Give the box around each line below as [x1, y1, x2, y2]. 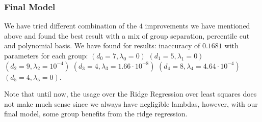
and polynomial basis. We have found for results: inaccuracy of [4, 40, 200, 51]
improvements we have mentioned [145, 20, 250, 31]
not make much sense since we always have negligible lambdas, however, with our [4, 98, 258, 109]
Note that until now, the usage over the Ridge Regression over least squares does [4, 88, 257, 99]
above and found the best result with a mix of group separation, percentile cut [4, 30, 250, 41]
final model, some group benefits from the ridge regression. [4, 108, 188, 119]
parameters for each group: [4, 50, 88, 60]
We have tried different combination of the [4, 20, 137, 31]
